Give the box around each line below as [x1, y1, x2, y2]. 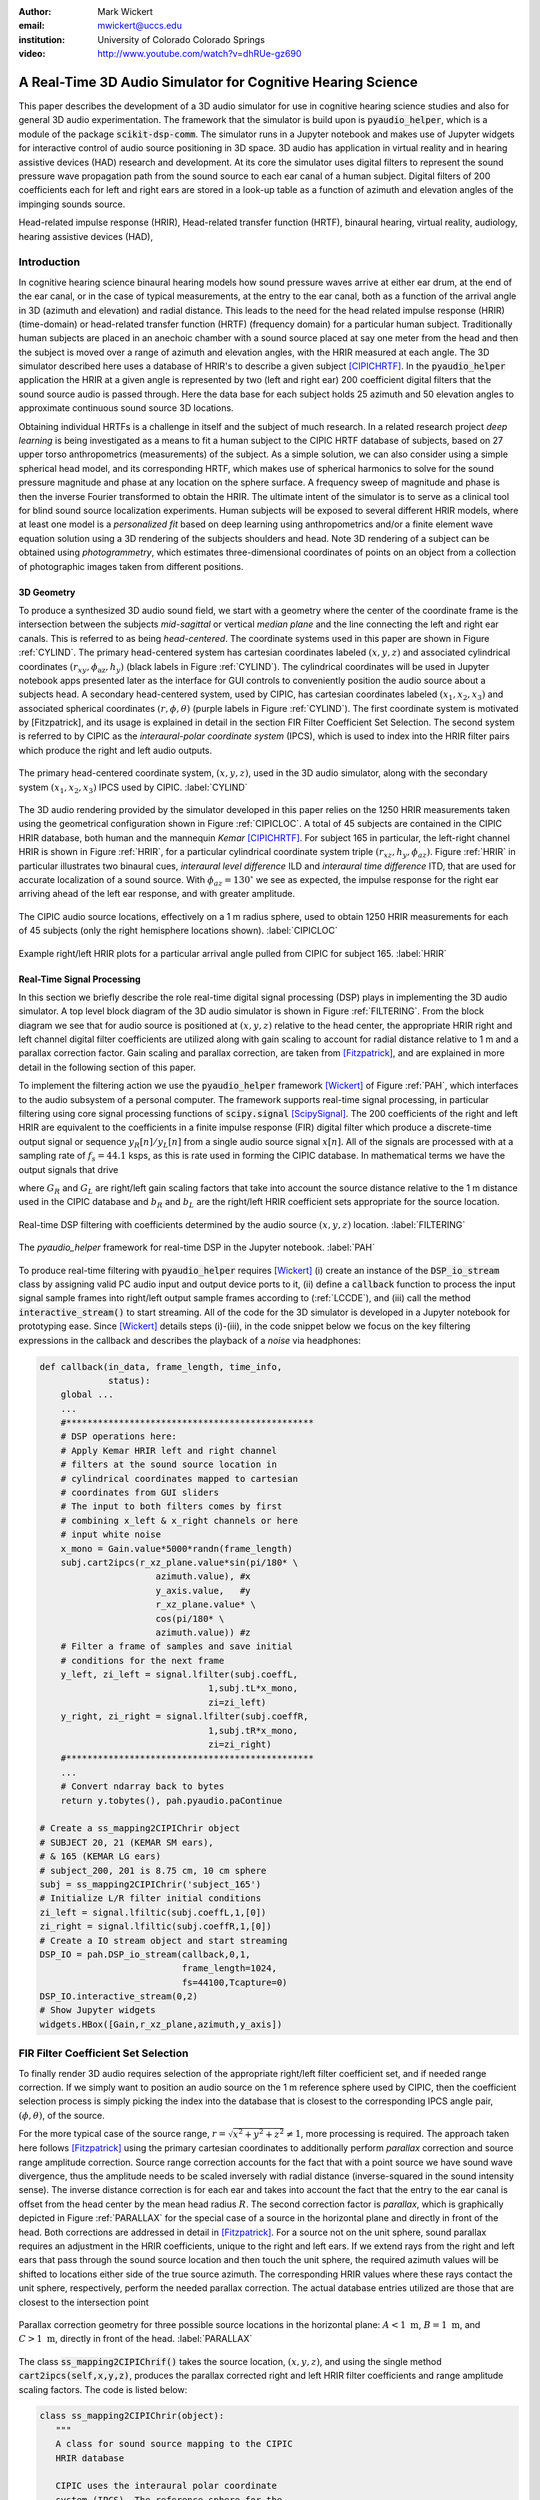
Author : [18, 6, 52, 17]
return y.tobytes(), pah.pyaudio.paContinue [60, 1795, 283, 1806]
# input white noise [60, 1529, 162, 1540]
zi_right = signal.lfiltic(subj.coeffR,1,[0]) [39, 1921, 272, 1932]
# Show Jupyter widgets [39, 2005, 157, 2016]
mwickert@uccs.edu [97, 20, 182, 32]
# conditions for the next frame [60, 1655, 225, 1666]
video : [18, 48, 46, 60]
